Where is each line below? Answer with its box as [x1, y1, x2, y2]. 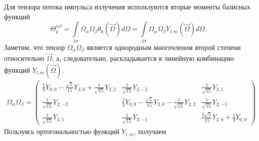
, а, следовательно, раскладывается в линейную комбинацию [52, 53, 234, 63]
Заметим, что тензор [4, 42, 65, 52]
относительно [4, 53, 44, 63]
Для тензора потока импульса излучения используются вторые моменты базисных [4, 1, 251, 11]
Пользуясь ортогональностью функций [4, 126, 120, 137]
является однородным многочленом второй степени [86, 42, 241, 52]
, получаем [133, 126, 167, 137]
